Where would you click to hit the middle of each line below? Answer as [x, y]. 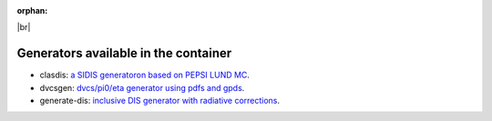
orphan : [32, 10]
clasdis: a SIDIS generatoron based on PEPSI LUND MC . [145, 75]
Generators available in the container [124, 53]
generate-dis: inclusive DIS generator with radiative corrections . [160, 101]
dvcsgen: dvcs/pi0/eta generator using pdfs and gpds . [142, 87]
